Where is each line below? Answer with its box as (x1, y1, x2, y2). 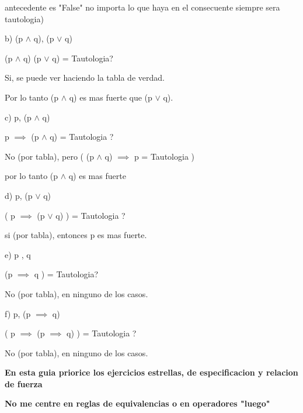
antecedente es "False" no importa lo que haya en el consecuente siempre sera (5, 1, 280, 13)
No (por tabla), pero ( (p (5, 150, 94, 162)
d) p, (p (5, 189, 33, 201)
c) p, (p (5, 111, 32, 123)
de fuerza (5, 377, 43, 390)
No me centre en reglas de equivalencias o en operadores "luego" (5, 397, 270, 409)
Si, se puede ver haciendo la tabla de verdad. (5, 71, 165, 84)
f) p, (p (5, 307, 31, 319)
